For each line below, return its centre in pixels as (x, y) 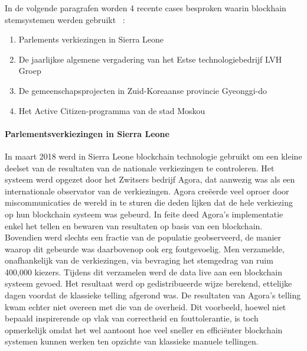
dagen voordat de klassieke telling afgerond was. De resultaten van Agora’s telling (153, 295)
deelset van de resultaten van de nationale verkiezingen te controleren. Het (140, 168)
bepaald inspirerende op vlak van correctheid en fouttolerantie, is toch (132, 318)
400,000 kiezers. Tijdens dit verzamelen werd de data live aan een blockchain (144, 272)
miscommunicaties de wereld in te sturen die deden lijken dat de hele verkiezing (149, 202)
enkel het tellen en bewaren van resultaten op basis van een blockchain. (134, 225)
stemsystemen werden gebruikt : (65, 19)
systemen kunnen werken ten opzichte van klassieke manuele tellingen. (132, 341)
